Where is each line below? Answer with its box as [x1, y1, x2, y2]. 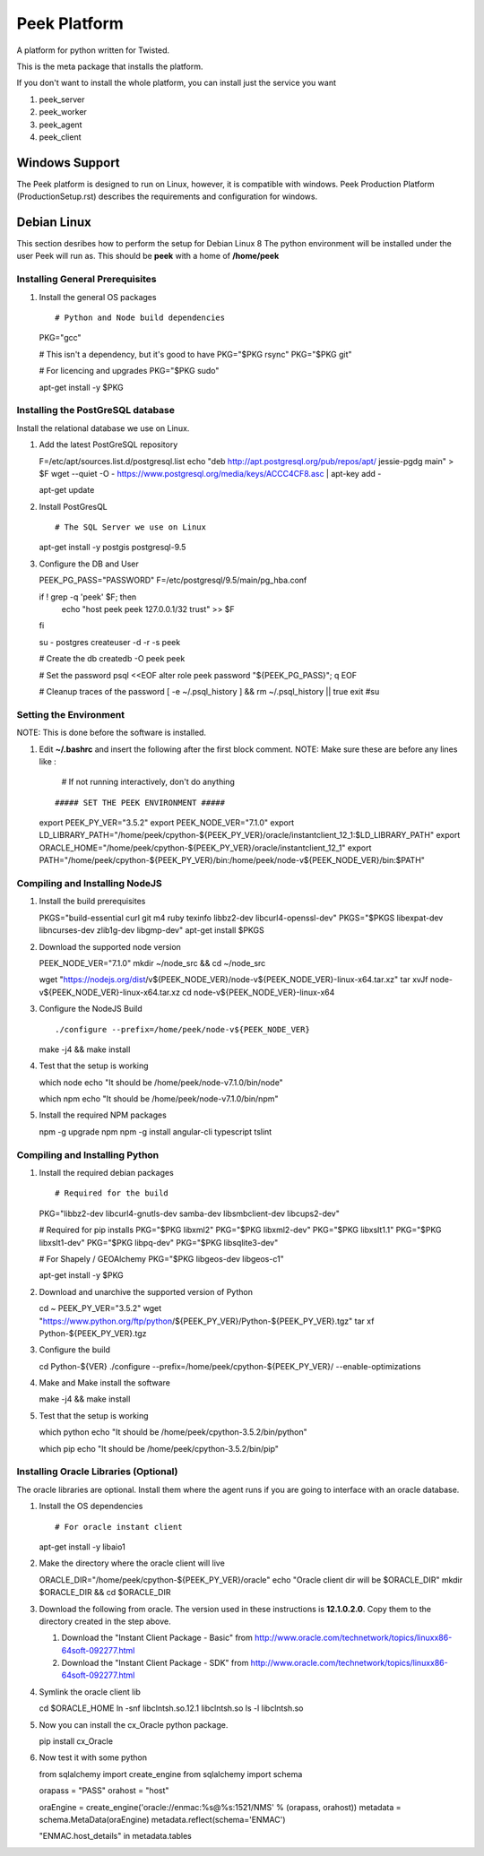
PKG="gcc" [39, 332, 82, 343]
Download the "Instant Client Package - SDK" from [61, 1658, 249, 1669]
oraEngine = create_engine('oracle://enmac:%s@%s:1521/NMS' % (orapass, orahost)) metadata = [39, 1801, 402, 1812]
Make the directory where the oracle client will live [39, 1558, 226, 1568]
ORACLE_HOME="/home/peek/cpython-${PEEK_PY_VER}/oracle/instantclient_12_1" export [39, 842, 372, 853]
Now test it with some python [39, 1752, 148, 1763]
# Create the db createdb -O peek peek [39, 653, 186, 664]
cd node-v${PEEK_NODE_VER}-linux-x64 [182, 987, 335, 997]
